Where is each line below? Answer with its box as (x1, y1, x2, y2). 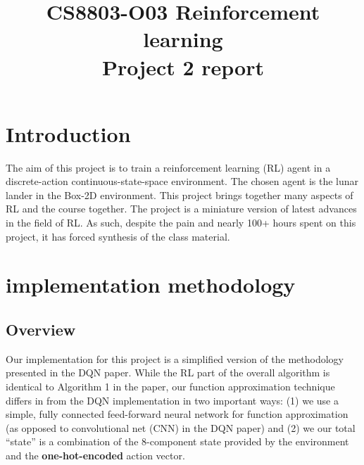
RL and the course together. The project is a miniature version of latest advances (6, 201, 357, 216)
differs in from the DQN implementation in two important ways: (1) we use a (6, 393, 339, 407)
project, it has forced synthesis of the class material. (6, 229, 230, 243)
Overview (6, 319, 76, 340)
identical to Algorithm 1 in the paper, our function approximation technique (6, 379, 335, 394)
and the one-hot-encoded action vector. (6, 447, 185, 462)
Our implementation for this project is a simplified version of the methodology (6, 351, 344, 366)
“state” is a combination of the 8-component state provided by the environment (6, 434, 349, 449)
